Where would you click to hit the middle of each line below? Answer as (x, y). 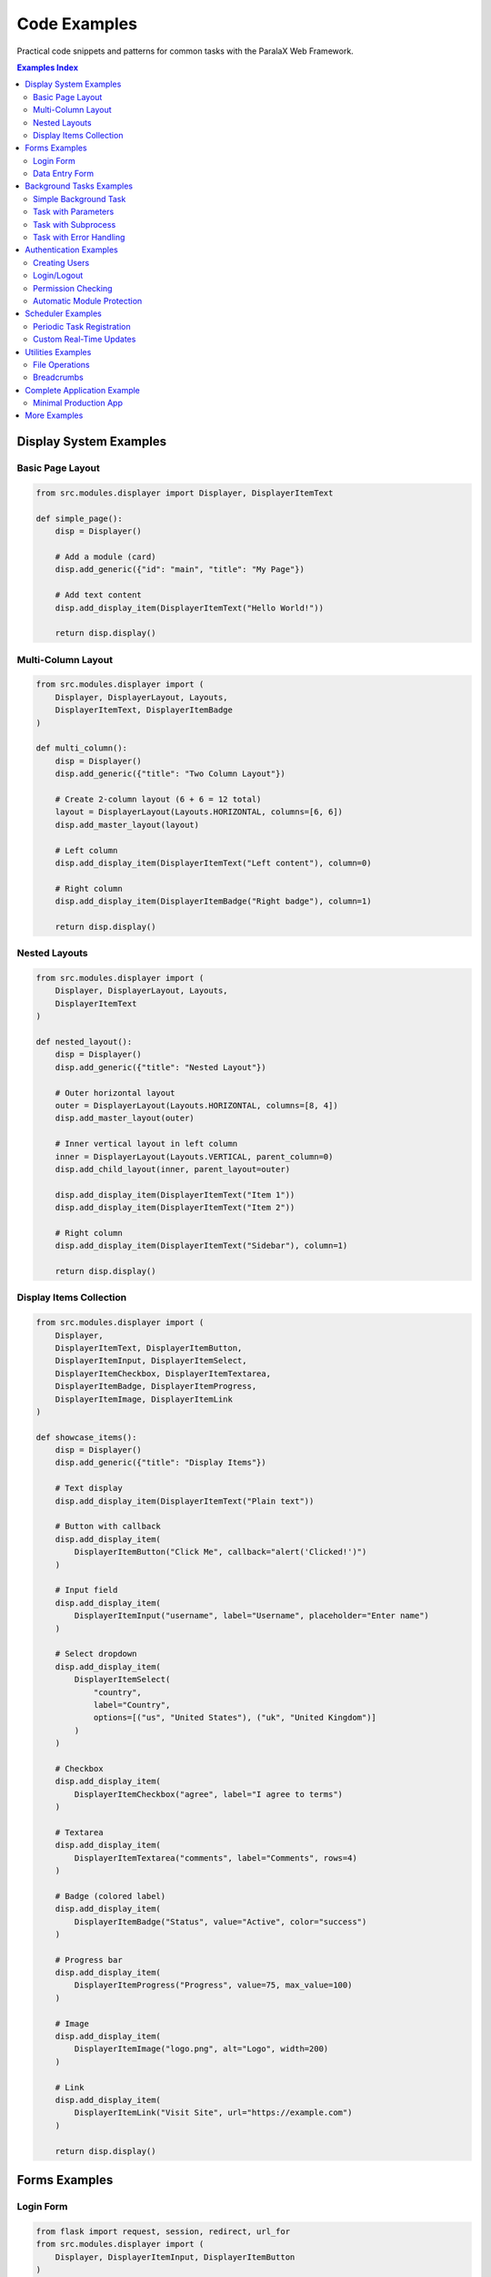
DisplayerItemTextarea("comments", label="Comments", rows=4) (216, 1858)
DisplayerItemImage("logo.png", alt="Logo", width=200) (201, 2049)
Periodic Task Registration (82, 326)
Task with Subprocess (75, 224)
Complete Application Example (83, 390)
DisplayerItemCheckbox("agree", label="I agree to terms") (209, 1794)
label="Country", (132, 1705)
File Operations (61, 364)
